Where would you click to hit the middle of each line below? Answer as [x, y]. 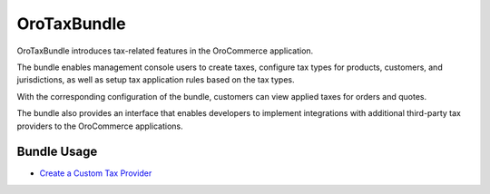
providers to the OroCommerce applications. [100, 126]
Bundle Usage [57, 152]
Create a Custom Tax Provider [96, 173]
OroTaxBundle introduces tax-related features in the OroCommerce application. [165, 51]
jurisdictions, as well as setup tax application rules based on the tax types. [156, 80]
